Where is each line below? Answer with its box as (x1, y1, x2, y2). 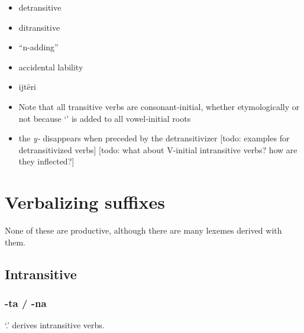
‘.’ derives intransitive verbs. (5, 319, 105, 331)
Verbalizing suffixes (5, 190, 165, 214)
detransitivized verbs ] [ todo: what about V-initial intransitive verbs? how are (18, 143, 297, 156)
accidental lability (18, 60, 83, 73)
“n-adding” (18, 41, 59, 53)
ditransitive (18, 21, 60, 33)
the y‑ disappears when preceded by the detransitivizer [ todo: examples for (18, 132, 290, 144)
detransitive (18, 1, 62, 13)
